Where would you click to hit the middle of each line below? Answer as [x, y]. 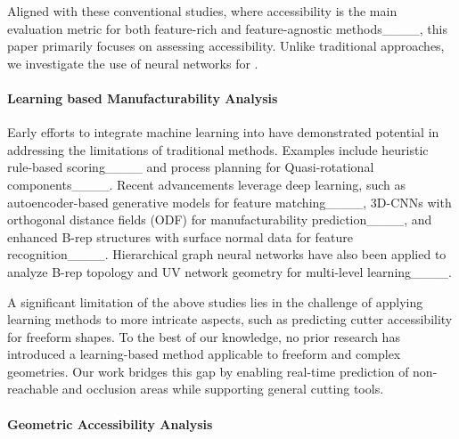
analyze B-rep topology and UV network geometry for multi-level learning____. [229, 271]
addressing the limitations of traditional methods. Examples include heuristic [218, 149]
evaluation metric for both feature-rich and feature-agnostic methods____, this [227, 28]
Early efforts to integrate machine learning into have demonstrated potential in [223, 132]
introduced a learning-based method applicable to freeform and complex [204, 354]
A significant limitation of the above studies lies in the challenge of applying [215, 301]
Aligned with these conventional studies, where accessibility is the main [202, 11]
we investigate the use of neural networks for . [133, 63]
